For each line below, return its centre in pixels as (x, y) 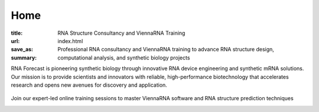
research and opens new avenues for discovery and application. (89, 85)
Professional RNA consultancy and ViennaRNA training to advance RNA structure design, (166, 50)
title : (17, 33)
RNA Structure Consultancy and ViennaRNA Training (121, 33)
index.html (70, 41)
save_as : (22, 50)
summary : (24, 57)
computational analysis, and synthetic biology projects (124, 57)
